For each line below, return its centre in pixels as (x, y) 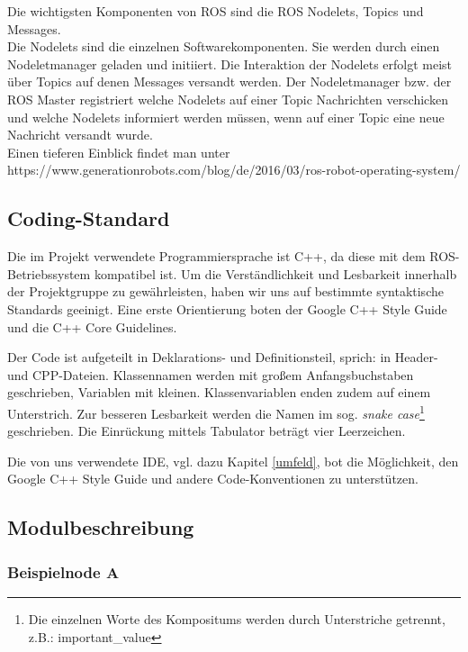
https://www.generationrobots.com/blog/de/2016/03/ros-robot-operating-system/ (234, 170)
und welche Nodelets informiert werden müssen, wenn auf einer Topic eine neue (226, 117)
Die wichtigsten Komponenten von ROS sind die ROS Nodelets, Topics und (216, 11)
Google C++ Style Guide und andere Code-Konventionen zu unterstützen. (213, 479)
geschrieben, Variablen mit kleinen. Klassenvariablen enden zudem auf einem (219, 392)
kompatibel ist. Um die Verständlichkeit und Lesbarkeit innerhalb (275, 273)
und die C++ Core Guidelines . (92, 326)
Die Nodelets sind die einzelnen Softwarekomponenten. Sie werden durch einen (224, 46)
